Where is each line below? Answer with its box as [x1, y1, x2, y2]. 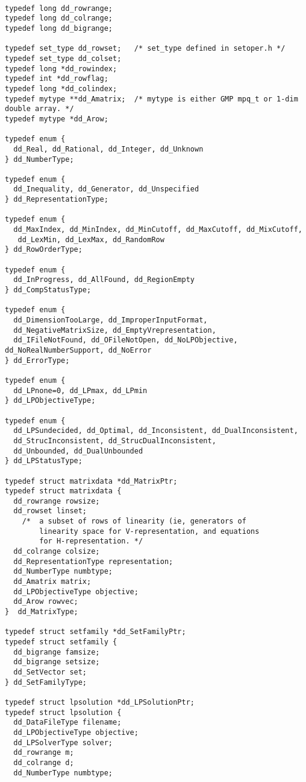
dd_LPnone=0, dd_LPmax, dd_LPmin [13, 386, 148, 395]
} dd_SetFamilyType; [5, 678, 87, 687]
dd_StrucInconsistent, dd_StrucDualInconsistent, [13, 436, 216, 445]
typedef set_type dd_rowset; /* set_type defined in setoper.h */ [5, 44, 286, 53]
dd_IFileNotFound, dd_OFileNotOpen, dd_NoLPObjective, [13, 336, 238, 345]
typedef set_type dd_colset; [5, 54, 122, 63]
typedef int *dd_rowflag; [5, 74, 108, 83]
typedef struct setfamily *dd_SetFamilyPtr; [5, 627, 186, 636]
